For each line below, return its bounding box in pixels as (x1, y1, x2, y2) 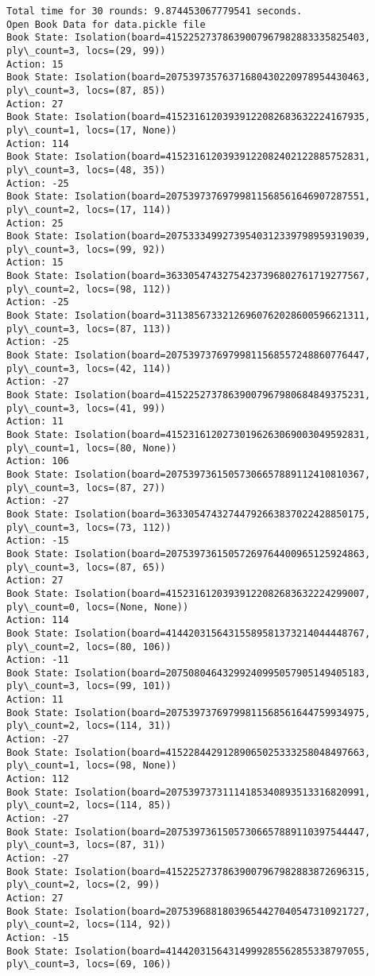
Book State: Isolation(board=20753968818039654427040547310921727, (6, 905, 371, 917)
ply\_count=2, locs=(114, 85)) (6, 800, 172, 811)
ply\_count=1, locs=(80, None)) (6, 442, 177, 454)
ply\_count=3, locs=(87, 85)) (6, 84, 166, 96)
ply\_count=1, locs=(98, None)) (6, 760, 177, 772)
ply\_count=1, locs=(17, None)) (6, 124, 177, 136)
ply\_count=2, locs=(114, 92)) (6, 919, 172, 931)
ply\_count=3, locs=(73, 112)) (6, 521, 172, 533)
